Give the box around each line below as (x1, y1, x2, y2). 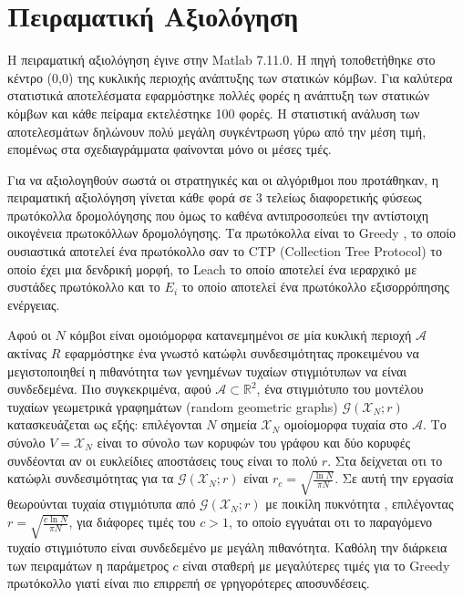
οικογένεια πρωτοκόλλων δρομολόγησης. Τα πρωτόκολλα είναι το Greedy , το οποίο (7, 223, 457, 242)
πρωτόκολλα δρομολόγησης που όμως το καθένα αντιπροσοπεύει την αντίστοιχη (7, 205, 429, 224)
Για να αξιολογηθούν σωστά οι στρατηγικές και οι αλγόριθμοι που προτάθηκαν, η (7, 170, 439, 189)
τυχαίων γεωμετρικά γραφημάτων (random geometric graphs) (7, 397, 338, 416)
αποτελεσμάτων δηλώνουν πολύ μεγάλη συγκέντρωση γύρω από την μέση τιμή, (7, 121, 427, 140)
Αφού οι (7, 325, 51, 345)
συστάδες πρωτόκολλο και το (7, 277, 160, 296)
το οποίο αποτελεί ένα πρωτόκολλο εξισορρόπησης (181, 277, 449, 296)
